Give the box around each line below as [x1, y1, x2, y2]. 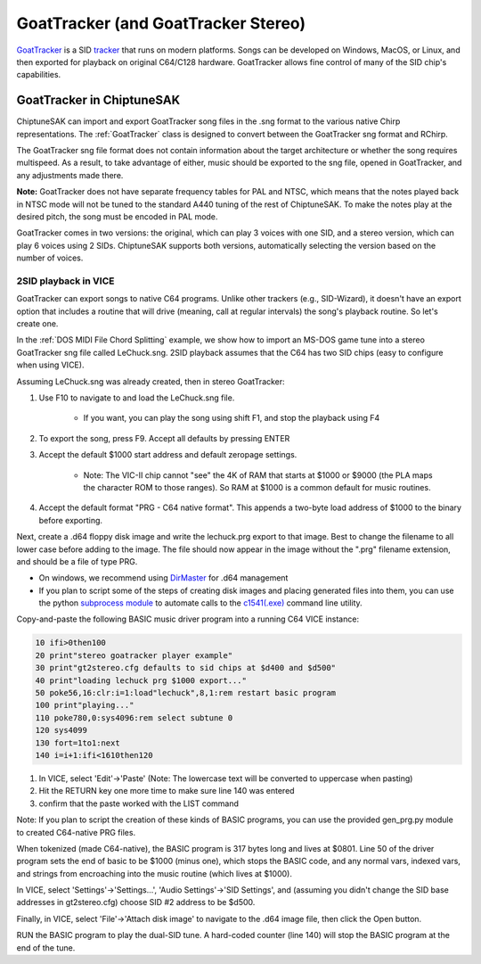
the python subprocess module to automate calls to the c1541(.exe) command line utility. [38, 597, 363, 608]
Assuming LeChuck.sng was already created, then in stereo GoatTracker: [16, 375, 285, 387]
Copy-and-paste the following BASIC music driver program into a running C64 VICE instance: [16, 614, 360, 624]
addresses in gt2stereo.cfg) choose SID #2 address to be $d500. [16, 897, 256, 908]
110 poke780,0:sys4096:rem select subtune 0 [35, 713, 233, 722]
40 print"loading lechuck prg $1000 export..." [35, 675, 247, 686]
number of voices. [16, 252, 84, 263]
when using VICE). [16, 359, 85, 370]
